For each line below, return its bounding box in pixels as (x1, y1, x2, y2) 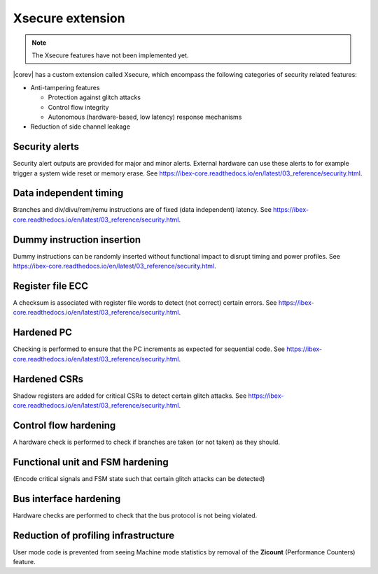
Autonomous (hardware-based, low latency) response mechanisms (48, 113, 242, 121)
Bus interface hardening (13, 493, 121, 505)
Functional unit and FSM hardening (13, 456, 169, 468)
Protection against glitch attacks (48, 93, 141, 101)
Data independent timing (13, 187, 124, 199)
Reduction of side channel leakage (30, 122, 131, 131)
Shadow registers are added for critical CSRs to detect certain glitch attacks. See (13, 392, 247, 400)
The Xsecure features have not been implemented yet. (31, 51, 189, 59)
